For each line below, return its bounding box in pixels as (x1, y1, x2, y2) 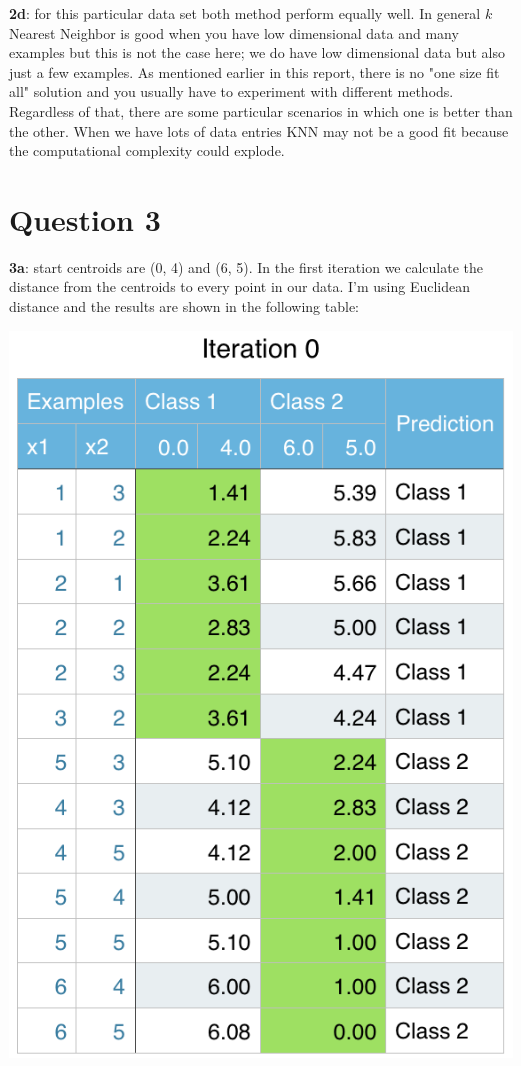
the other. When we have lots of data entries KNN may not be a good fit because (9, 120, 509, 141)
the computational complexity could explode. (9, 140, 285, 161)
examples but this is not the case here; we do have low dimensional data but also (9, 42, 505, 63)
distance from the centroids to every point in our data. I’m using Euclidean (9, 276, 471, 297)
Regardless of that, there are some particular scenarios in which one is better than (9, 100, 513, 121)
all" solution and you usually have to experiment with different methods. (9, 81, 454, 102)
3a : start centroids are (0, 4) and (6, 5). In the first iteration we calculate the (9, 256, 484, 277)
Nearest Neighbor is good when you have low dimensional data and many (9, 22, 459, 43)
